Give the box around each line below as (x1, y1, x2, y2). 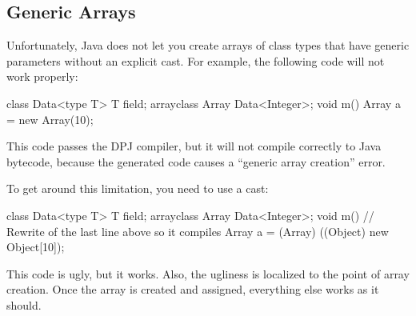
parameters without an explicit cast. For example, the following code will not (6, 52, 385, 69)
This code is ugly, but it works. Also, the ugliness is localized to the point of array (6, 265, 410, 282)
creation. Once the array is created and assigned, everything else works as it (6, 281, 379, 298)
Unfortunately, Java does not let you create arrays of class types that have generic (6, 37, 410, 54)
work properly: (6, 68, 78, 85)
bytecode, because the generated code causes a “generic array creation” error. (6, 153, 386, 170)
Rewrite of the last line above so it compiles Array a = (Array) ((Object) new (6, 222, 389, 239)
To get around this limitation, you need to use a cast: (6, 180, 269, 197)
